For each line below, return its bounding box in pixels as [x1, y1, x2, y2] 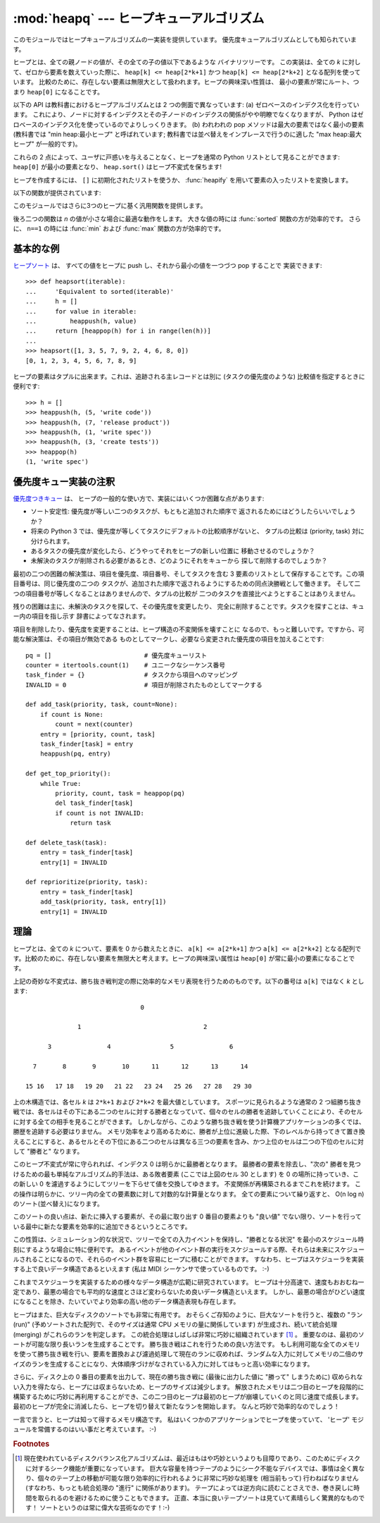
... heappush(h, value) [25, 317, 137, 326]
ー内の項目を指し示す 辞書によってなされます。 [13, 612, 150, 620]
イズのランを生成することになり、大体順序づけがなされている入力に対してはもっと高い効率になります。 [13, 1359, 314, 1368]
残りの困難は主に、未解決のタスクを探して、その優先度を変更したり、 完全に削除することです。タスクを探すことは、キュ [13, 602, 365, 610]
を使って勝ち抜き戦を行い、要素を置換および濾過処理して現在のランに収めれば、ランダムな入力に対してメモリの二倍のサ [13, 1350, 364, 1358]
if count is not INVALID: [55, 809, 144, 817]
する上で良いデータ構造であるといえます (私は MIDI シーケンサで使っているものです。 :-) [13, 1265, 270, 1274]
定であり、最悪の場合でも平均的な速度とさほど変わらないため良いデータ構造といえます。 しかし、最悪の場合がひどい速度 [13, 1288, 365, 1296]
